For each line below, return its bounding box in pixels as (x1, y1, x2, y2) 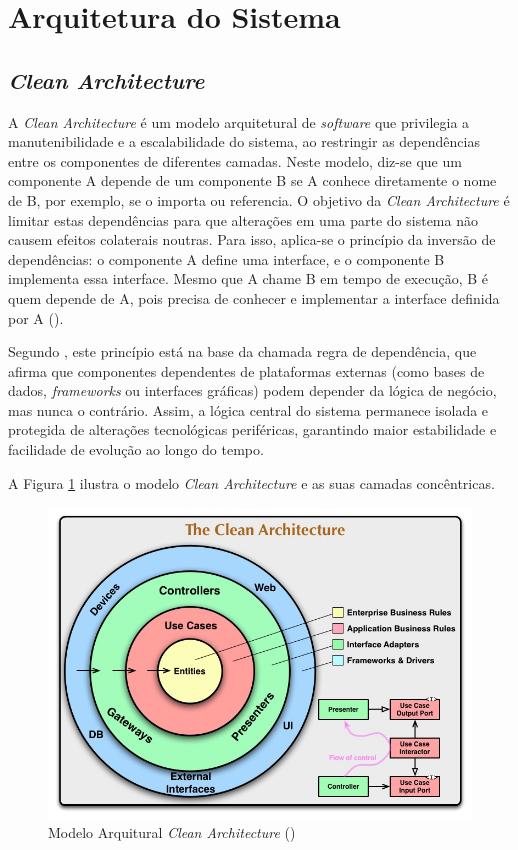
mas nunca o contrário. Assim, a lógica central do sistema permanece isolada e (8, 399, 489, 420)
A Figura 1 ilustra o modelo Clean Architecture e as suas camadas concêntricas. (8, 472, 495, 493)
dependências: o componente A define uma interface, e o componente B (8, 248, 445, 269)
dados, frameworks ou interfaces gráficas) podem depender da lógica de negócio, (8, 380, 497, 401)
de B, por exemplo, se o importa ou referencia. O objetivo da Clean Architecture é (8, 189, 510, 210)
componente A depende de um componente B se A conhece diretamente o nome (8, 170, 497, 191)
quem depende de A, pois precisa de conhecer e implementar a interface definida (8, 287, 500, 308)
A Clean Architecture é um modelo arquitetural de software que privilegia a (8, 111, 470, 132)
